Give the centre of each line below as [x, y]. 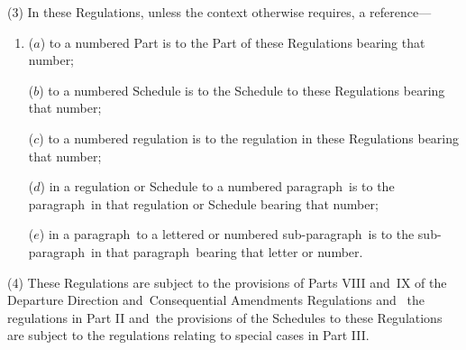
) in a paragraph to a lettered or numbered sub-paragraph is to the [227, 234]
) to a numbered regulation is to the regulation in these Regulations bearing [249, 138]
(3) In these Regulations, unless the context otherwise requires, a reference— [219, 12]
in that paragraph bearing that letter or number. [227, 251]
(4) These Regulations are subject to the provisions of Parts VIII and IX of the [227, 282]
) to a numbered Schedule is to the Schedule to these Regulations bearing [242, 90]
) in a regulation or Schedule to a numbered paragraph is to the [217, 186]
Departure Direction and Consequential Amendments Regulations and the [216, 300]
